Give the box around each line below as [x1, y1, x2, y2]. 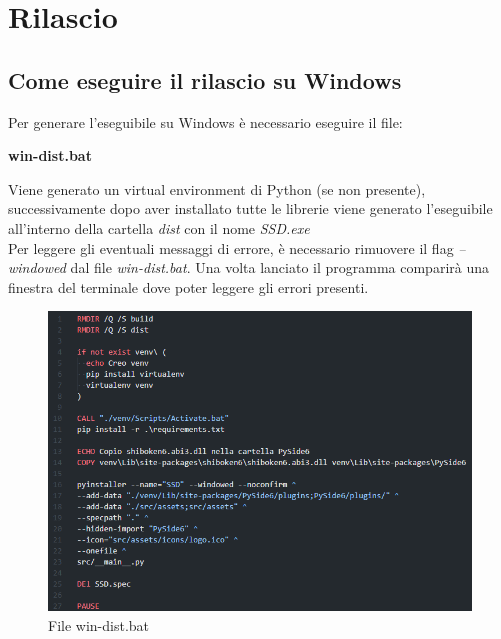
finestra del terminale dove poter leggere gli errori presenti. [8, 276, 369, 297]
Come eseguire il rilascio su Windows [8, 64, 402, 95]
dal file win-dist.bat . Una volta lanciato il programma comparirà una [70, 257, 489, 278]
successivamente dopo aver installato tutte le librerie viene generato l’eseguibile [8, 198, 493, 219]
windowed [8, 257, 66, 278]
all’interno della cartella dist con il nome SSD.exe [8, 217, 310, 238]
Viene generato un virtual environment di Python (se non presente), [8, 178, 426, 199]
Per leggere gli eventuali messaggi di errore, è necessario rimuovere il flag [8, 237, 454, 258]
